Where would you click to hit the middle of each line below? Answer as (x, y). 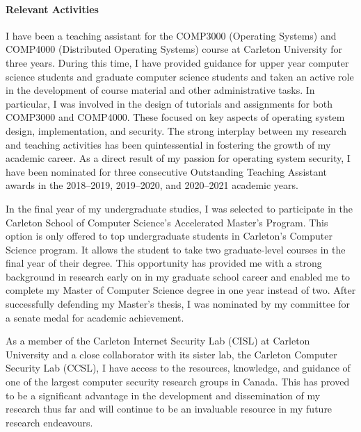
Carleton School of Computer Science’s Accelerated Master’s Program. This (167, 222)
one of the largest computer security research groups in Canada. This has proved (178, 382)
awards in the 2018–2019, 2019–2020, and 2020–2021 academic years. (152, 185)
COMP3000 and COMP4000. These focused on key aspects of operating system (175, 117)
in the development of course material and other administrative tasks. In (160, 90)
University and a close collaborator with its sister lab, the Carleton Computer (171, 354)
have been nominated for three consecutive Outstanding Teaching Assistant (167, 171)
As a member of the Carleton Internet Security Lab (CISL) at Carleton (158, 341)
